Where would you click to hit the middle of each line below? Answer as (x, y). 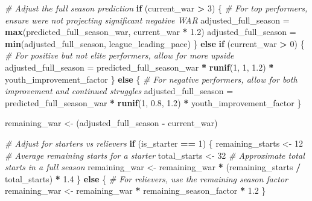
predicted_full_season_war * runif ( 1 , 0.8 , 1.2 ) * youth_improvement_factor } (153, 102)
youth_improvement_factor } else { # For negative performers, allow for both (151, 79)
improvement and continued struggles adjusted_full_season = (119, 91)
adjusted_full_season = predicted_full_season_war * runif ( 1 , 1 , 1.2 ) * (139, 67)
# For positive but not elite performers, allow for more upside (119, 55)
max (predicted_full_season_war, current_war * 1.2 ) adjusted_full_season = (151, 32)
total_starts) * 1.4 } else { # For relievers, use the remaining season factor (147, 178)
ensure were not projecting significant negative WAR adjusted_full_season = (147, 20)
